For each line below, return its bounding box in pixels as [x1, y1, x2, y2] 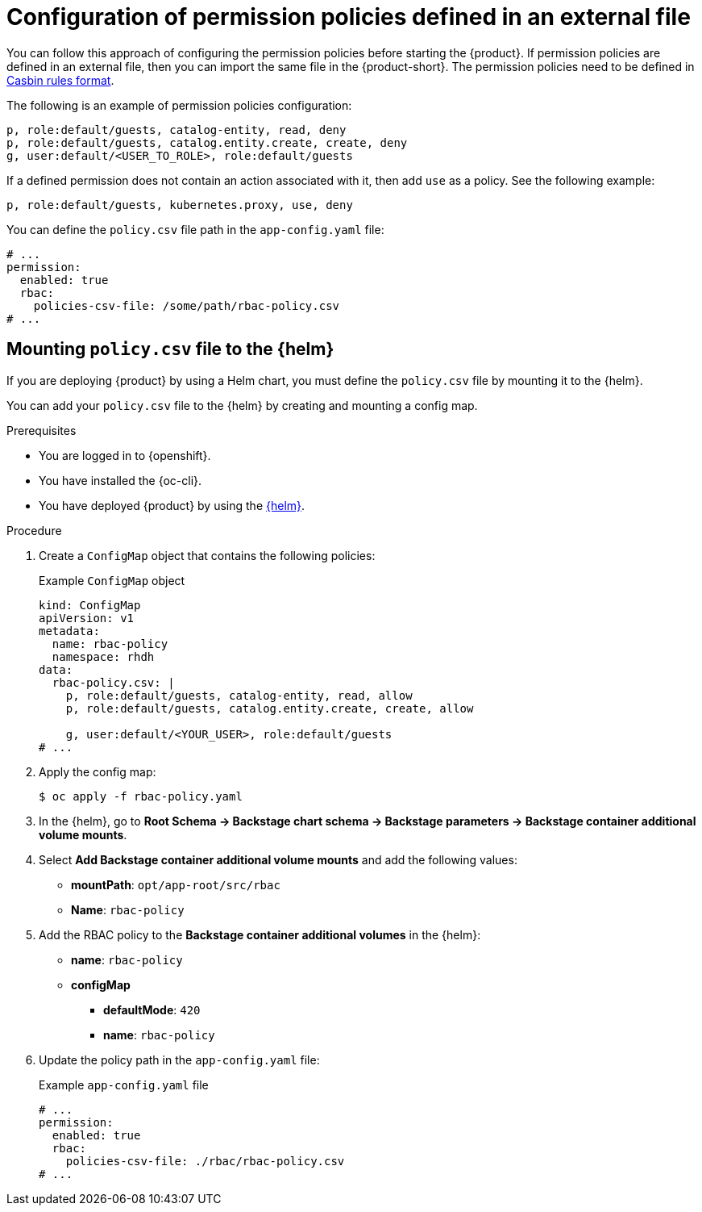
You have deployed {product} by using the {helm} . [39, 498, 305, 512]
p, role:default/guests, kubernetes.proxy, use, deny [6, 198, 353, 211]
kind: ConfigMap [39, 598, 141, 612]
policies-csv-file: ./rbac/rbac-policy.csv [65, 1154, 345, 1168]
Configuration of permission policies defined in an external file [6, 3, 691, 31]
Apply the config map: [39, 764, 156, 779]
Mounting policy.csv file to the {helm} [6, 339, 334, 360]
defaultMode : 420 [103, 1002, 201, 1017]
